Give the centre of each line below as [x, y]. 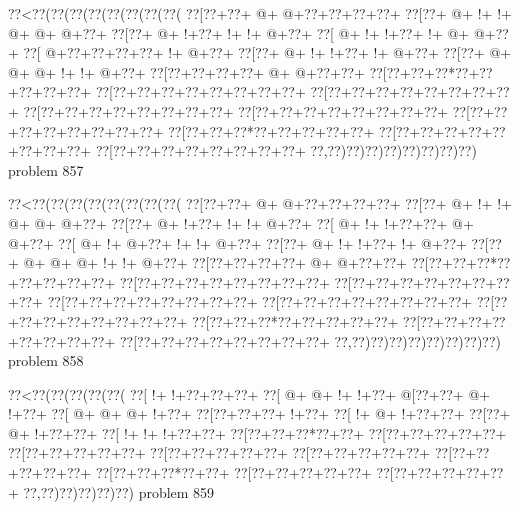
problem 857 [46, 169]
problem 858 [46, 360]
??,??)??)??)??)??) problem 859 [119, 491]
